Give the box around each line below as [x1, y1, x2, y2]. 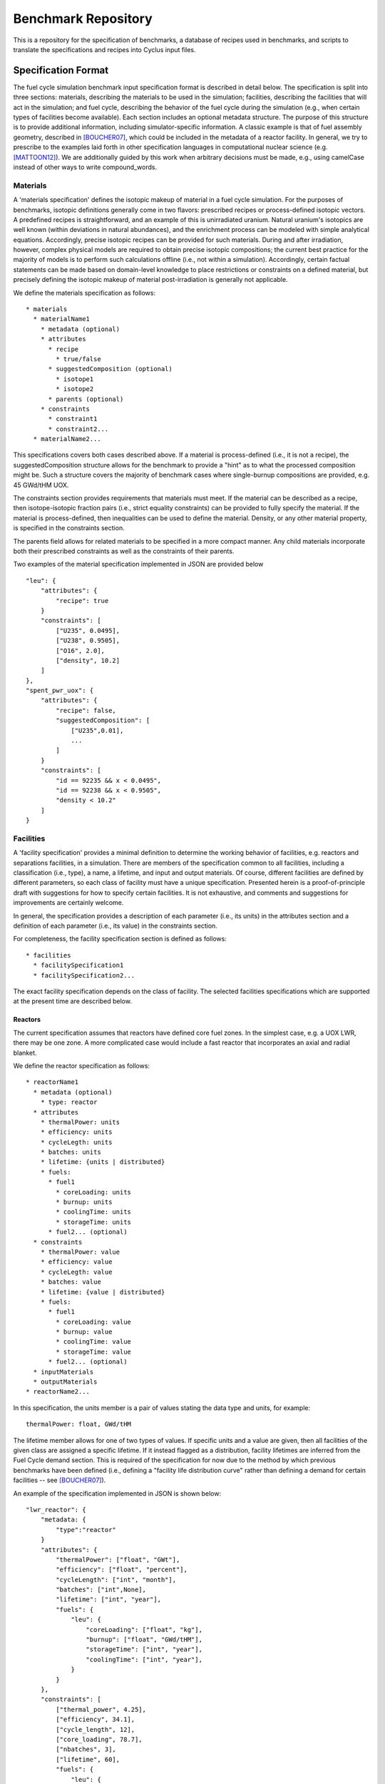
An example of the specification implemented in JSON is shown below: [13, 1489, 221, 1498]
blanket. [13, 1048, 37, 1057]
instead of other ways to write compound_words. [13, 163, 157, 171]
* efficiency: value [40, 1258, 113, 1266]
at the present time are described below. [13, 997, 132, 1005]
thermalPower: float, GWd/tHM [26, 1420, 132, 1429]
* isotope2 [56, 385, 94, 393]
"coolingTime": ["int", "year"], [86, 1656, 203, 1663]
